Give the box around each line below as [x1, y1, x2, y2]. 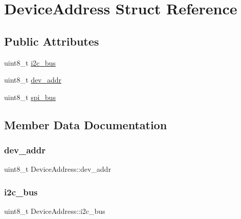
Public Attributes [4, 33, 99, 49]
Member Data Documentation [4, 116, 167, 132]
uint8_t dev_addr [4, 74, 62, 85]
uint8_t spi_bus [4, 91, 56, 102]
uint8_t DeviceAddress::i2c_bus [4, 206, 105, 216]
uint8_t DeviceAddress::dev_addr [4, 164, 111, 174]
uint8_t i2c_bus [4, 57, 56, 68]
